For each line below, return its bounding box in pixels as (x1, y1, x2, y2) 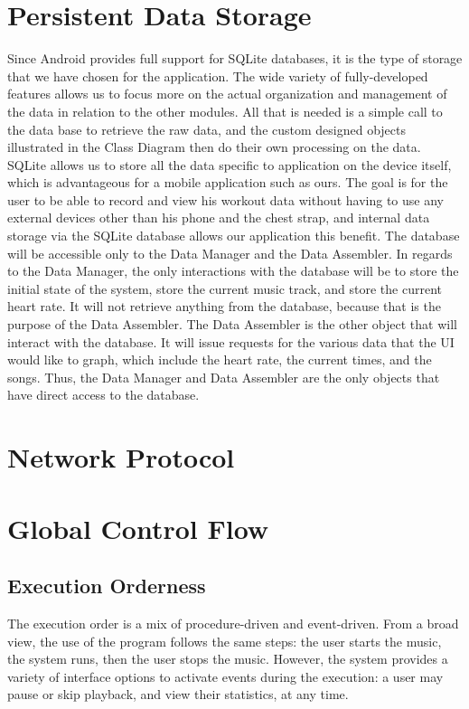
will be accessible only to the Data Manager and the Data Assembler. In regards (7, 243, 453, 262)
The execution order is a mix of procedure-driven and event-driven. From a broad (7, 613, 459, 632)
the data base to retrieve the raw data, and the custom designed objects (7, 119, 406, 138)
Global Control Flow (7, 509, 269, 546)
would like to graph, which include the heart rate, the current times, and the (7, 350, 432, 369)
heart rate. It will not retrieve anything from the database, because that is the (7, 297, 441, 316)
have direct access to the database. (7, 385, 200, 404)
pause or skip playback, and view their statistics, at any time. (7, 685, 349, 704)
